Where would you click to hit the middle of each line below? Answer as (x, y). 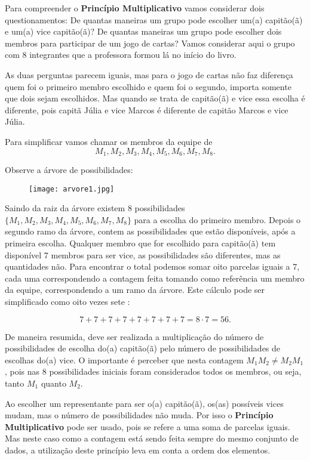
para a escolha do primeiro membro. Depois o (217, 219)
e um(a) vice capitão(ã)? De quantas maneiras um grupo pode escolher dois (143, 31)
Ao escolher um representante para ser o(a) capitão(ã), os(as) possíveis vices (144, 403)
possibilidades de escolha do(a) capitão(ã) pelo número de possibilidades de (143, 348)
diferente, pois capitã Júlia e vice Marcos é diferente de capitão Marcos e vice (147, 109)
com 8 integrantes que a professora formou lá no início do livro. (121, 55)
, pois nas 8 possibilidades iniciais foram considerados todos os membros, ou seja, (153, 371)
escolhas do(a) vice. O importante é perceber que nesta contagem (124, 359)
